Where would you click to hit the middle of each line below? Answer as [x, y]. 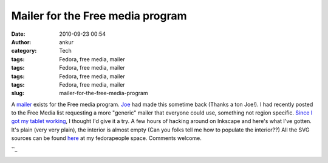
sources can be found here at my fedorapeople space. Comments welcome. [106, 138]
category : [24, 51]
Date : [18, 34]
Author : [21, 42]
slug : [18, 93]
